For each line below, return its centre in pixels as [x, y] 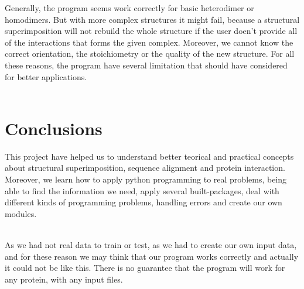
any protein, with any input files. [64, 279]
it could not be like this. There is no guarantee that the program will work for [145, 268]
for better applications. [46, 76]
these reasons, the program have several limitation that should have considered [146, 65]
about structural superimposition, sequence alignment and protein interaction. [145, 168]
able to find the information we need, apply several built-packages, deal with [142, 190]
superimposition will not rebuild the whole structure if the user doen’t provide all [151, 31]
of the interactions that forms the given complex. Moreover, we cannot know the [149, 42]
